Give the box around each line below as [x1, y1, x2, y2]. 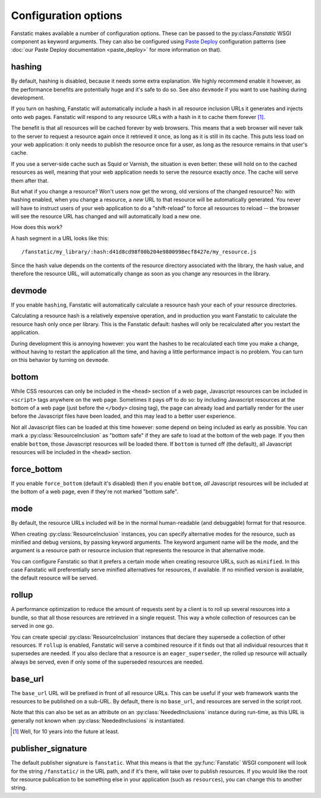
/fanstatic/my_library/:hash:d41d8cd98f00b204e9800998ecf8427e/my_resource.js [21, 249, 257, 255]
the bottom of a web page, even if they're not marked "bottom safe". [11, 488, 178, 495]
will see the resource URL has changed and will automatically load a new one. [11, 213, 202, 220]
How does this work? [11, 224, 62, 231]
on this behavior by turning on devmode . [11, 356, 110, 364]
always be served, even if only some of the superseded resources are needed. [11, 658, 204, 665]
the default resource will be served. [11, 574, 98, 581]
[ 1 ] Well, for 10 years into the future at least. [12, 728, 119, 735]
